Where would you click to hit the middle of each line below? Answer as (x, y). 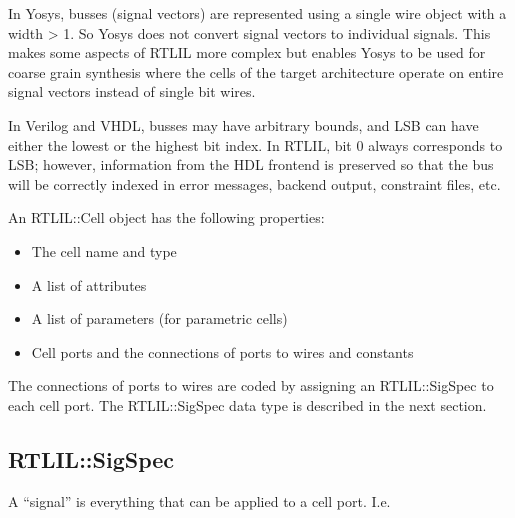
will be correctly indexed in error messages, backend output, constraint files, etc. (254, 183)
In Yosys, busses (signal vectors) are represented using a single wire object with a (257, 13)
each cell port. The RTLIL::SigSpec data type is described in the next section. (247, 404)
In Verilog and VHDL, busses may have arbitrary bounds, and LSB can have (243, 124)
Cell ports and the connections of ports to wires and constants (222, 351)
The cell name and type (104, 250)
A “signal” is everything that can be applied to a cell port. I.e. (199, 500)
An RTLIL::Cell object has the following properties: (166, 217)
